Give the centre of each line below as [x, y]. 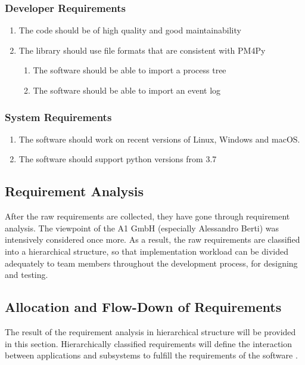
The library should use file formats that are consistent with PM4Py [142, 50]
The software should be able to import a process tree [130, 70]
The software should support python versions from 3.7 [118, 159]
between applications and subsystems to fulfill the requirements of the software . [151, 355]
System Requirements [58, 117]
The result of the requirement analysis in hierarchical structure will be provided [150, 331]
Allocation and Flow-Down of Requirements [143, 307]
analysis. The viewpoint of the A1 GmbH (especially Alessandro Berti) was [142, 228]
